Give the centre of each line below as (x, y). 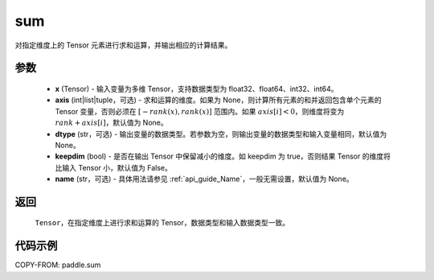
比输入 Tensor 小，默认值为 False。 (113, 167)
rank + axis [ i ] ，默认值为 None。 (111, 123)
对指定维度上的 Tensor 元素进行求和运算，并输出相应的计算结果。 (123, 45)
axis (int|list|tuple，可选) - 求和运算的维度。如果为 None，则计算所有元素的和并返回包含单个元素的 (218, 100)
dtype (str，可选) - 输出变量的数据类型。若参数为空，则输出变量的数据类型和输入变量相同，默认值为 (221, 134)
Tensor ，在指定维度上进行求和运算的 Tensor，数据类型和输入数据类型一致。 (162, 223)
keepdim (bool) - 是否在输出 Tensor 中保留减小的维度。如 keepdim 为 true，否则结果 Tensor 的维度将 (223, 156)
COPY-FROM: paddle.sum (58, 265)
